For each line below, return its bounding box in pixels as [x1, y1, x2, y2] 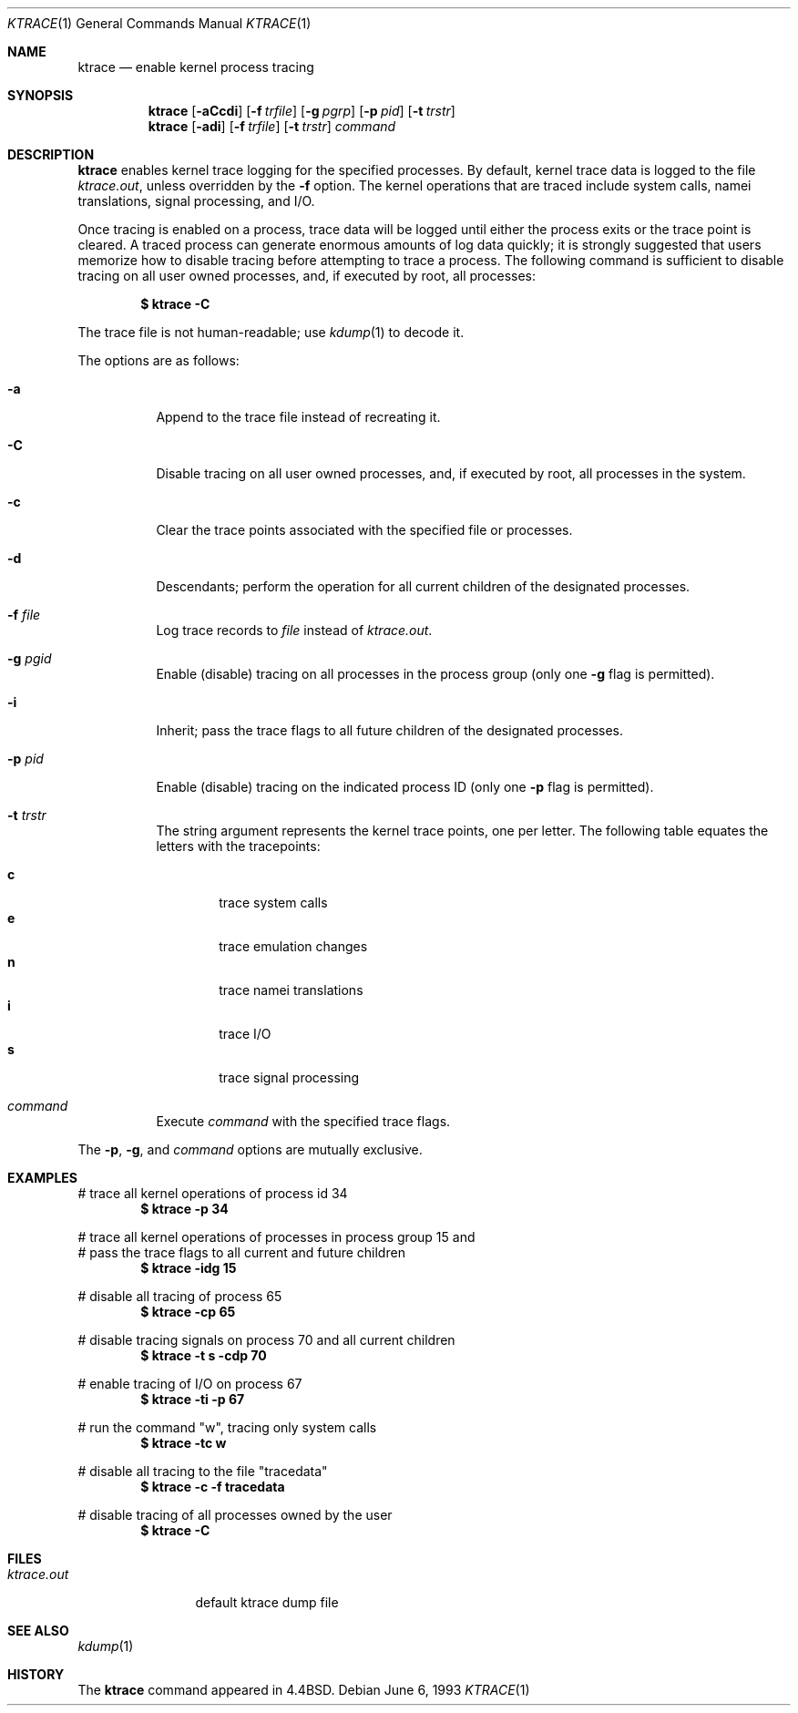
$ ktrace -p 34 [140, 1201, 229, 1216]
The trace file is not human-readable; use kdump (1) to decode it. [77, 324, 465, 340]
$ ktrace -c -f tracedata [140, 1479, 285, 1494]
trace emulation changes [219, 939, 368, 954]
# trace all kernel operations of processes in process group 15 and [77, 1229, 476, 1245]
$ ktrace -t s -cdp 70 [140, 1348, 267, 1363]
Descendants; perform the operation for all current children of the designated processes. [156, 579, 691, 594]
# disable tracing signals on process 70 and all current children [77, 1332, 455, 1348]
